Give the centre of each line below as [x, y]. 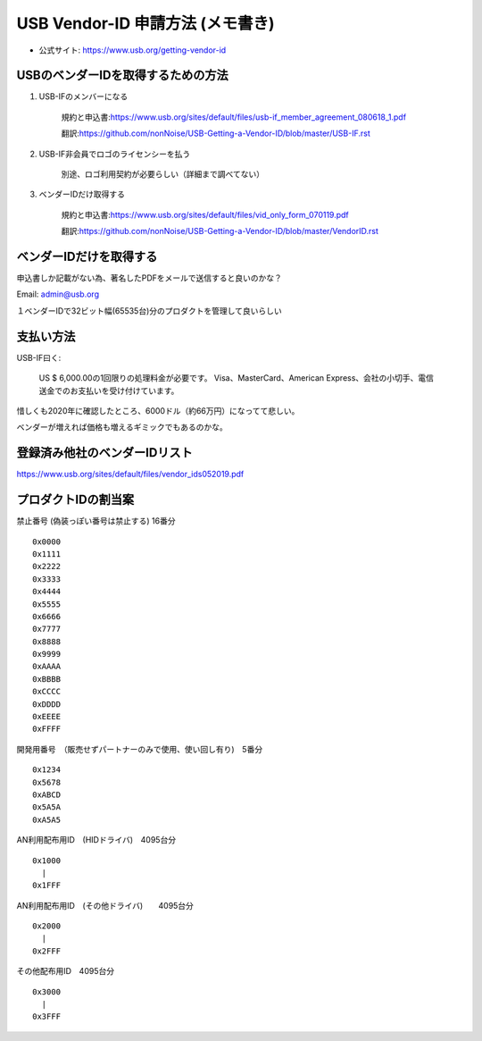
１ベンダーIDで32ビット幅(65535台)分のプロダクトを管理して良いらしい [150, 311]
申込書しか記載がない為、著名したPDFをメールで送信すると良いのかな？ [150, 278]
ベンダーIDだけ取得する [82, 194]
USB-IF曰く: [39, 357]
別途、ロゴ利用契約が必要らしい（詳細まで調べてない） [163, 174]
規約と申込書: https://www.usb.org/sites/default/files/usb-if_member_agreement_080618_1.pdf [233, 117]
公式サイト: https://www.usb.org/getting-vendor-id [133, 50]
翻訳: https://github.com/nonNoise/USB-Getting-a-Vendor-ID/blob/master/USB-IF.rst [216, 133]
